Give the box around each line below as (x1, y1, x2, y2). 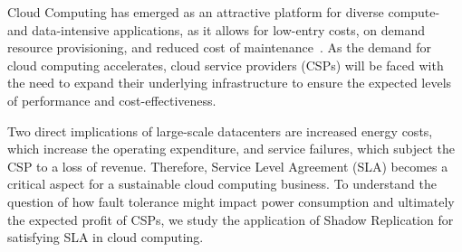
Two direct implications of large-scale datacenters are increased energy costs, (7, 121, 433, 140)
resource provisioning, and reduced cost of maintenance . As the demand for (7, 38, 431, 57)
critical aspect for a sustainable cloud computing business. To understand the (7, 174, 437, 193)
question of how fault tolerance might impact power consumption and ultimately (7, 191, 455, 210)
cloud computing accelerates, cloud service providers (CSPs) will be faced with (7, 55, 444, 74)
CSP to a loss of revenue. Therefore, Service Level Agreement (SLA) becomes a (7, 156, 448, 175)
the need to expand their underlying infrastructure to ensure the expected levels (7, 73, 452, 92)
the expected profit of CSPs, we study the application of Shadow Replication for (7, 210, 454, 229)
